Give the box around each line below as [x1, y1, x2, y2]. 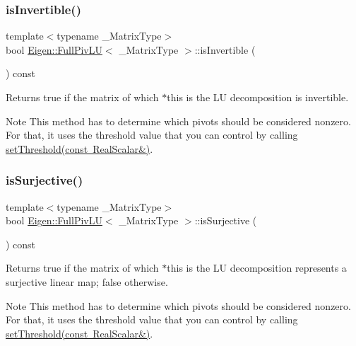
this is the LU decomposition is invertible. [167, 90, 349, 104]
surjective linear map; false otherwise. [6, 274, 168, 289]
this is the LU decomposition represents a [167, 260, 347, 275]
